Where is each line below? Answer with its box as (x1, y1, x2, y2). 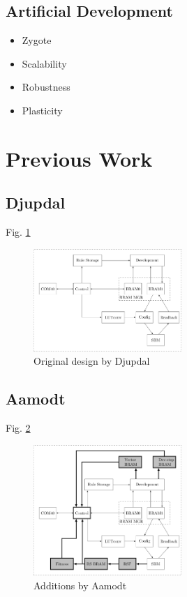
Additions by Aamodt (33, 577, 127, 592)
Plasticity (22, 103, 63, 117)
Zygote (22, 33, 52, 47)
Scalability (22, 56, 67, 70)
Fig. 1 (6, 225, 31, 239)
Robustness (22, 80, 70, 94)
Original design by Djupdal (33, 354, 150, 368)
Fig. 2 (6, 420, 31, 434)
